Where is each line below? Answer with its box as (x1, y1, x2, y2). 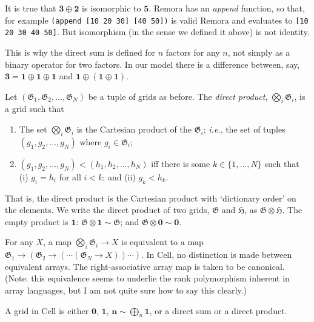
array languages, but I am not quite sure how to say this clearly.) (5, 284, 247, 297)
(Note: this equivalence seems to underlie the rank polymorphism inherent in (5, 272, 290, 284)
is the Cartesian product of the (76, 123, 192, 136)
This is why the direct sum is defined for (5, 45, 156, 58)
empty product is (5, 215, 68, 228)
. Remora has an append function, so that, (149, 2, 305, 14)
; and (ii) (102, 170, 136, 183)
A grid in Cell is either (5, 304, 89, 317)
